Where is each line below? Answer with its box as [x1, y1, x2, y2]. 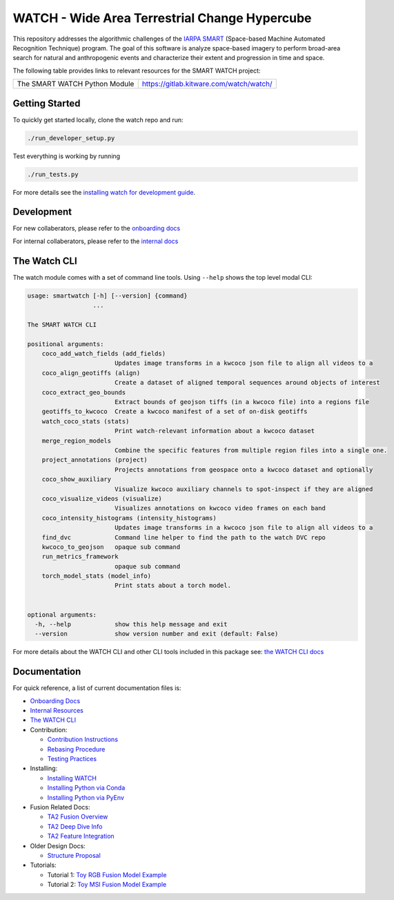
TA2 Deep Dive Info [47, 822, 103, 830]
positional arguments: [27, 340, 104, 348]
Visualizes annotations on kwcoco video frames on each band [114, 504, 326, 513]
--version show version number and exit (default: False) [35, 630, 279, 638]
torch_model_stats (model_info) [41, 572, 152, 580]
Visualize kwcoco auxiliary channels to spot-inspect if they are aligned [114, 485, 373, 493]
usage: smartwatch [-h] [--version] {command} [27, 291, 188, 300]
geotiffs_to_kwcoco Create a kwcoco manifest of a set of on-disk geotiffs [41, 408, 308, 416]
